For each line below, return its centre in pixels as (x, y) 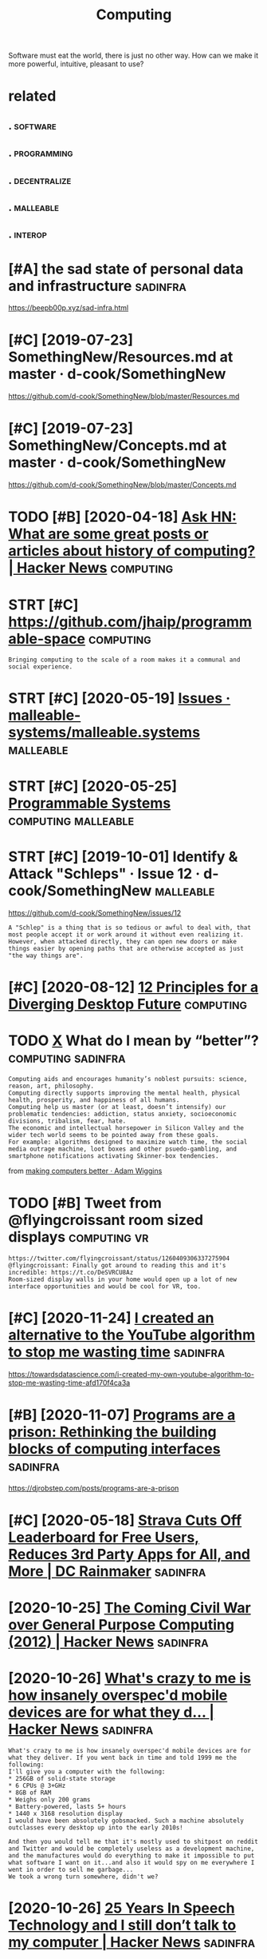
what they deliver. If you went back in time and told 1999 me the (123, 1758)
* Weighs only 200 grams (49, 1799)
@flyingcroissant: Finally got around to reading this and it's (117, 1265)
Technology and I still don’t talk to (122, 1925)
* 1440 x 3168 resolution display (66, 1813)
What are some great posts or (108, 534)
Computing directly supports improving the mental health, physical (124, 1093)
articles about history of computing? (132, 551)
